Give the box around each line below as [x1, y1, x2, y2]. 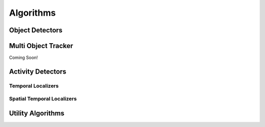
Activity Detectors [9, 67, 66, 76]
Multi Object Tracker [9, 42, 74, 50]
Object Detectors [9, 26, 63, 34]
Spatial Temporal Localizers [9, 96, 77, 102]
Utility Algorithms [9, 109, 65, 118]
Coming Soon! [9, 54, 38, 61]
